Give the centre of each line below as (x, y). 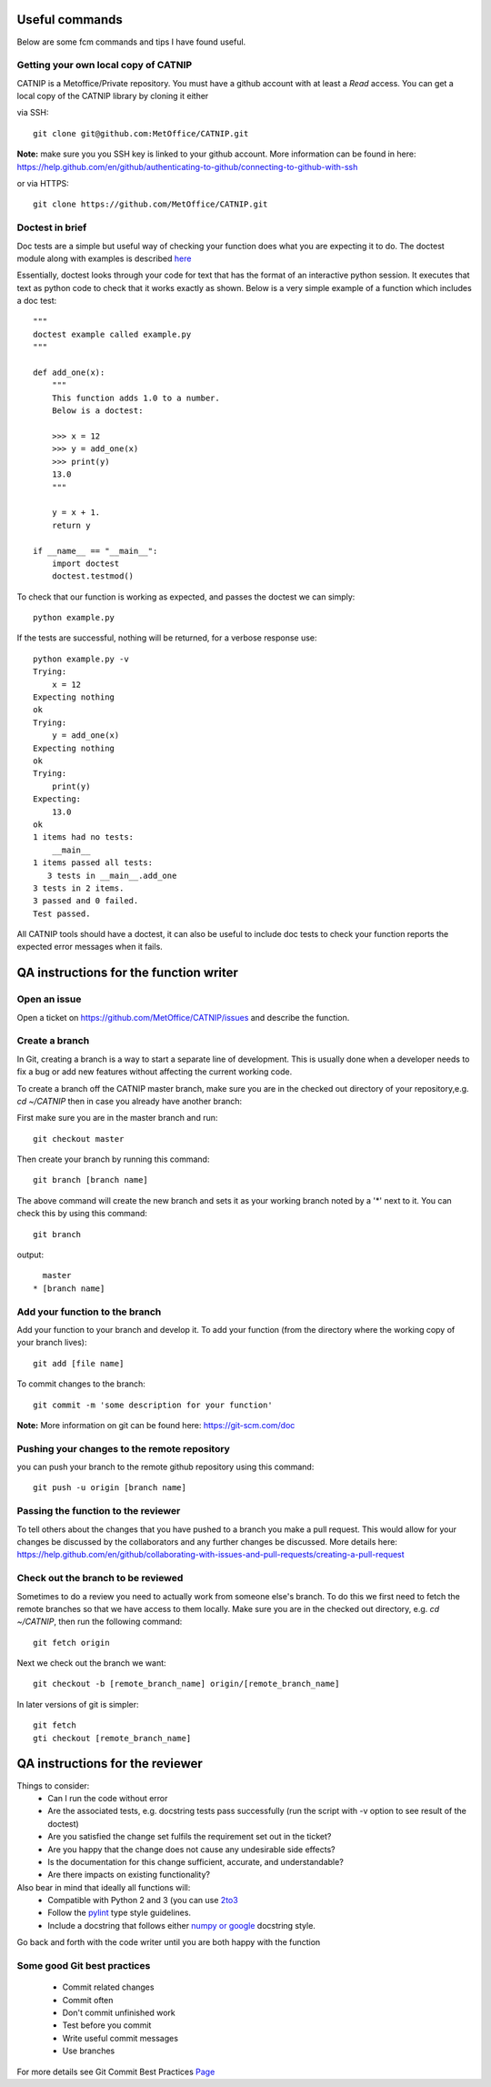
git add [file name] (79, 1363)
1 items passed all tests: (93, 863)
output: (30, 1255)
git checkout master (79, 1139)
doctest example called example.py (112, 334)
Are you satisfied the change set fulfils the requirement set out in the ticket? (190, 1837)
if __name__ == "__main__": (95, 551)
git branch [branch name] (91, 1180)
